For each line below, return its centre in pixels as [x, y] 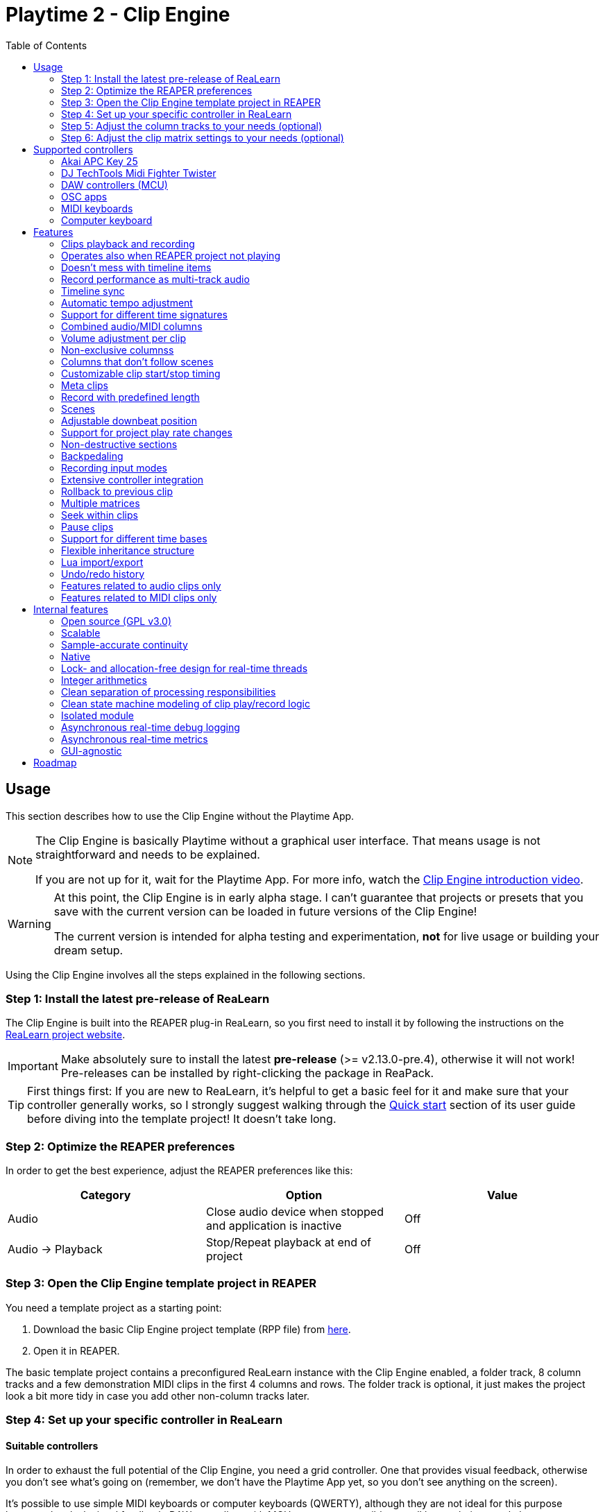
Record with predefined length [130, 397]
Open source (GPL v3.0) [117, 621]
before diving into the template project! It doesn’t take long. [182, 1119]
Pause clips [87, 526]
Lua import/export [102, 562]
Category [105, 1195]
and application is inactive [274, 1226]
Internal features [71, 609]
